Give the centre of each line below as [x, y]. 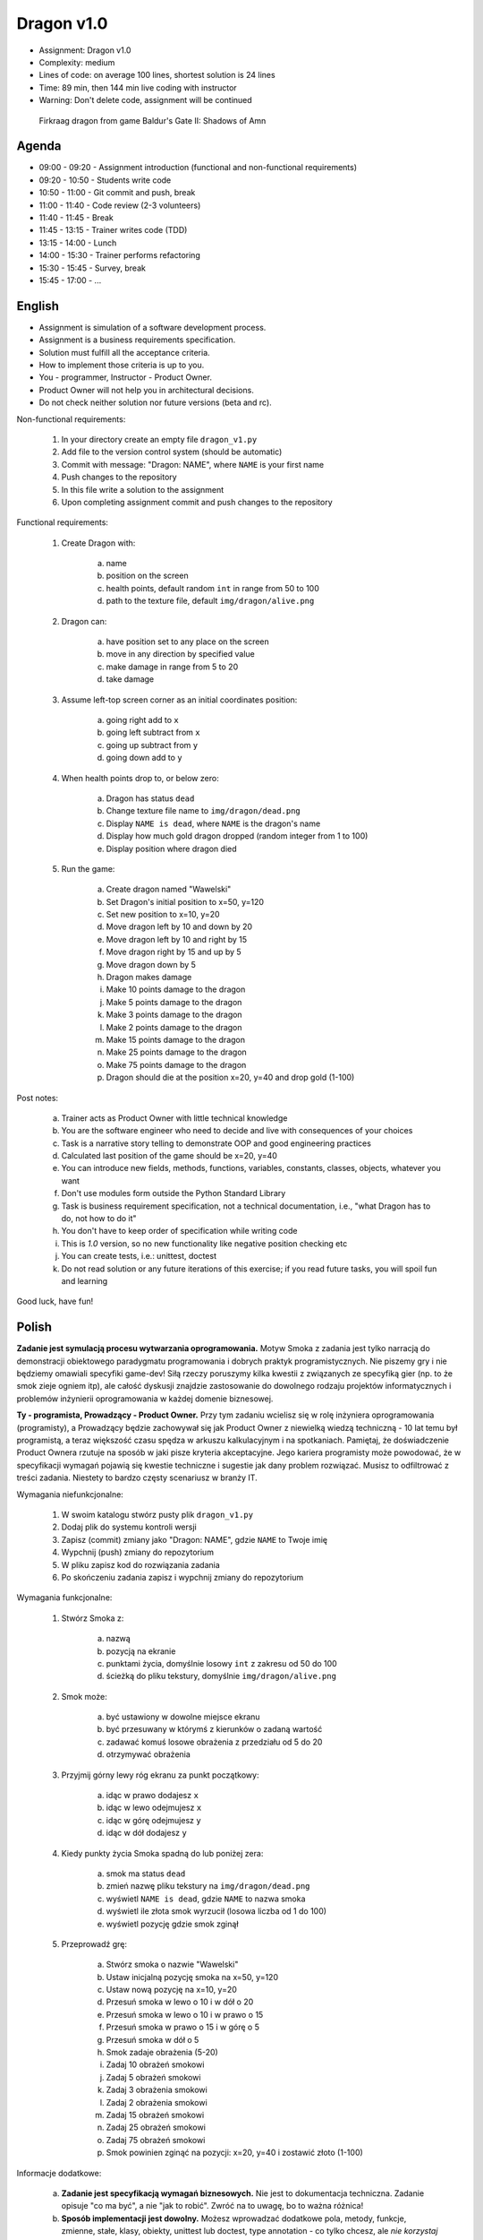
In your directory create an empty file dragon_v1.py [159, 439]
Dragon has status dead [150, 798]
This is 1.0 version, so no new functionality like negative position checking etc [204, 1243]
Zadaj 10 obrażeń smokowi [155, 2064]
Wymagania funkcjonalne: [64, 1598]
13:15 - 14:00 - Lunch [78, 243]
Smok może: [84, 1696]
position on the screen [147, 576]
